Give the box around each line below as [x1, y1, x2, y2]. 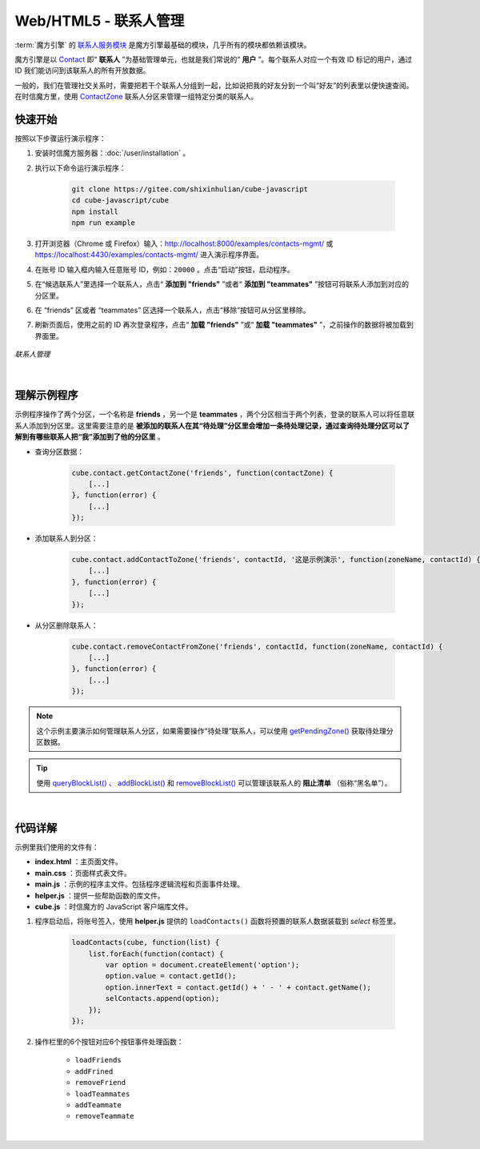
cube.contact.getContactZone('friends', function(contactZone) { [71, 468, 334, 477]
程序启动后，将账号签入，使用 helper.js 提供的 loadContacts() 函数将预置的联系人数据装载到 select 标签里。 [34, 917, 401, 926]
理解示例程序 [14, 388, 78, 402]
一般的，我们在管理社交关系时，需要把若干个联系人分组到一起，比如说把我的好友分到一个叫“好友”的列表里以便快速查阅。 [14, 80, 414, 90]
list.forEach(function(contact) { [88, 949, 224, 958]
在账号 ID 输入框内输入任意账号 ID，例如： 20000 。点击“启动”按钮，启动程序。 [34, 264, 294, 274]
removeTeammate [74, 1111, 135, 1121]
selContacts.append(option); [105, 994, 220, 1003]
